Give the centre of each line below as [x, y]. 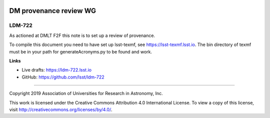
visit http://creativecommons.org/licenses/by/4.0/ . [61, 109]
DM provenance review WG [52, 11]
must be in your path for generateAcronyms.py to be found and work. [81, 51]
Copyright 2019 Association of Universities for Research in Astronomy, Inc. [86, 93]
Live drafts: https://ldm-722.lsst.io [57, 70]
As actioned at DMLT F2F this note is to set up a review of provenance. [82, 35]
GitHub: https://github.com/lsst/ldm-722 [63, 77]
